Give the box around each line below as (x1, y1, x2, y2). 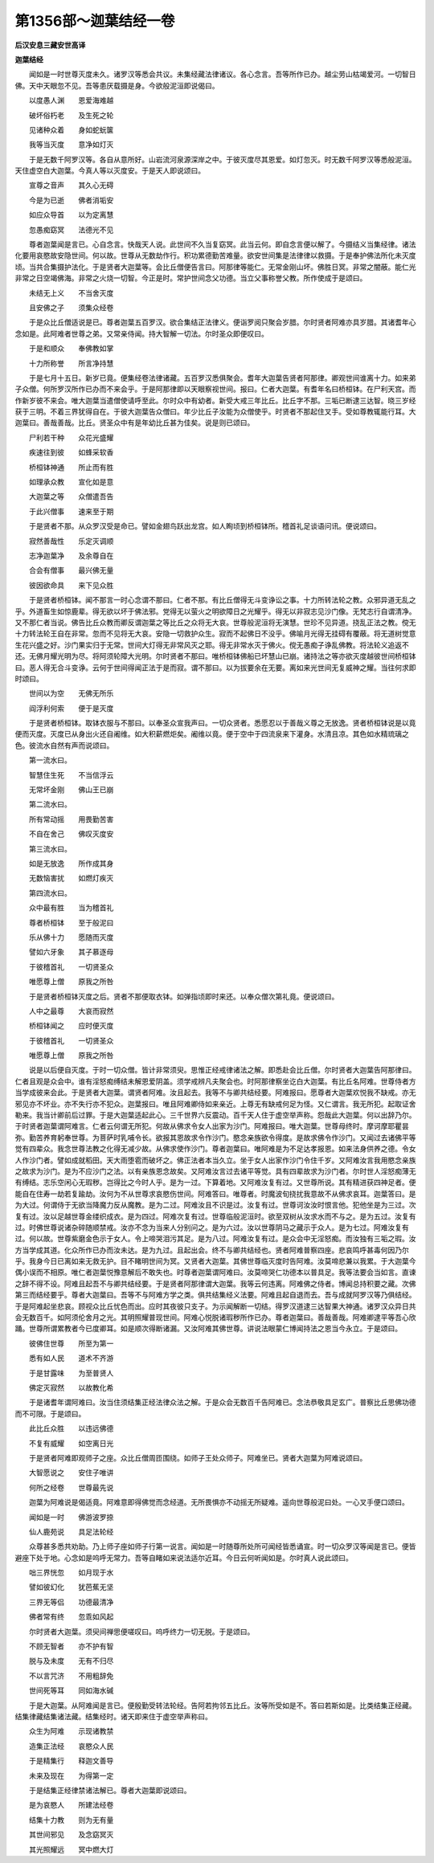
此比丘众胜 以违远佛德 (28, 1424, 114, 1433)
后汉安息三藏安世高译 (14, 40, 86, 50)
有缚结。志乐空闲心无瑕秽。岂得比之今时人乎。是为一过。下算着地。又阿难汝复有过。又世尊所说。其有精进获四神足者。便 (14, 1178, 416, 1187)
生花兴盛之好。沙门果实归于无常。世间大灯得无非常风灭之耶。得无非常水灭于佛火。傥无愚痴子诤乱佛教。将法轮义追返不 (14, 639, 409, 650)
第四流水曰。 (28, 888, 72, 897)
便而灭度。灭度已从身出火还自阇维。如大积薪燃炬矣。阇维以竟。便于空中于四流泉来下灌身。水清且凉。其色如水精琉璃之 (14, 729, 409, 739)
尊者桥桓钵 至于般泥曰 (28, 917, 114, 927)
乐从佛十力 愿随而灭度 (28, 932, 114, 942)
